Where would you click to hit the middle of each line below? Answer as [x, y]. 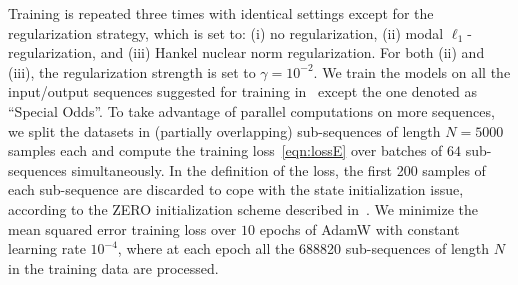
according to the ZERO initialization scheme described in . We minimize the [243, 208]
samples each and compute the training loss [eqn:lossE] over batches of [225, 150]
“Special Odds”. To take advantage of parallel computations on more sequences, [251, 110]
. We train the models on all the [412, 71]
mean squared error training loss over [122, 228]
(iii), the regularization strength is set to [132, 71]
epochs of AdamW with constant [359, 228]
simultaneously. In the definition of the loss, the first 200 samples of [278, 169]
